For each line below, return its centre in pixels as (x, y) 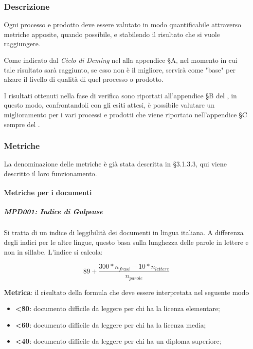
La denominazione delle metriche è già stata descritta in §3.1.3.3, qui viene (115, 164)
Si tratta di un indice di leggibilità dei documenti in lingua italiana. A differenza (124, 232)
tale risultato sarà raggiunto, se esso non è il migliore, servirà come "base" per (120, 69)
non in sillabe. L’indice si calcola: (53, 251)
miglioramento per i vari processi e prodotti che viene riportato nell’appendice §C (126, 114)
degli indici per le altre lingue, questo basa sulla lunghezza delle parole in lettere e (126, 242)
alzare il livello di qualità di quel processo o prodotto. (84, 79)
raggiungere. (22, 44)
